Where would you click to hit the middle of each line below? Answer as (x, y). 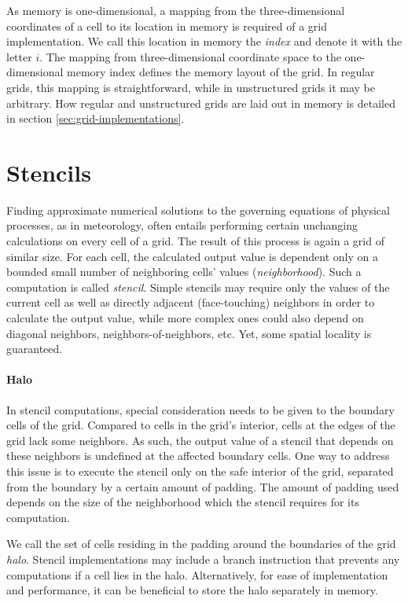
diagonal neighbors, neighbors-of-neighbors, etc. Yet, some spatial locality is (189, 333)
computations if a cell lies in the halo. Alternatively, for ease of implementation (197, 574)
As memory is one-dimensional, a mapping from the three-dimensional (176, 10)
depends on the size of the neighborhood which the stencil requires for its (183, 502)
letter (19, 56)
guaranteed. (35, 349)
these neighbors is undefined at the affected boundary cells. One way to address (198, 456)
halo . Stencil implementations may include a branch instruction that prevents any (203, 559)
